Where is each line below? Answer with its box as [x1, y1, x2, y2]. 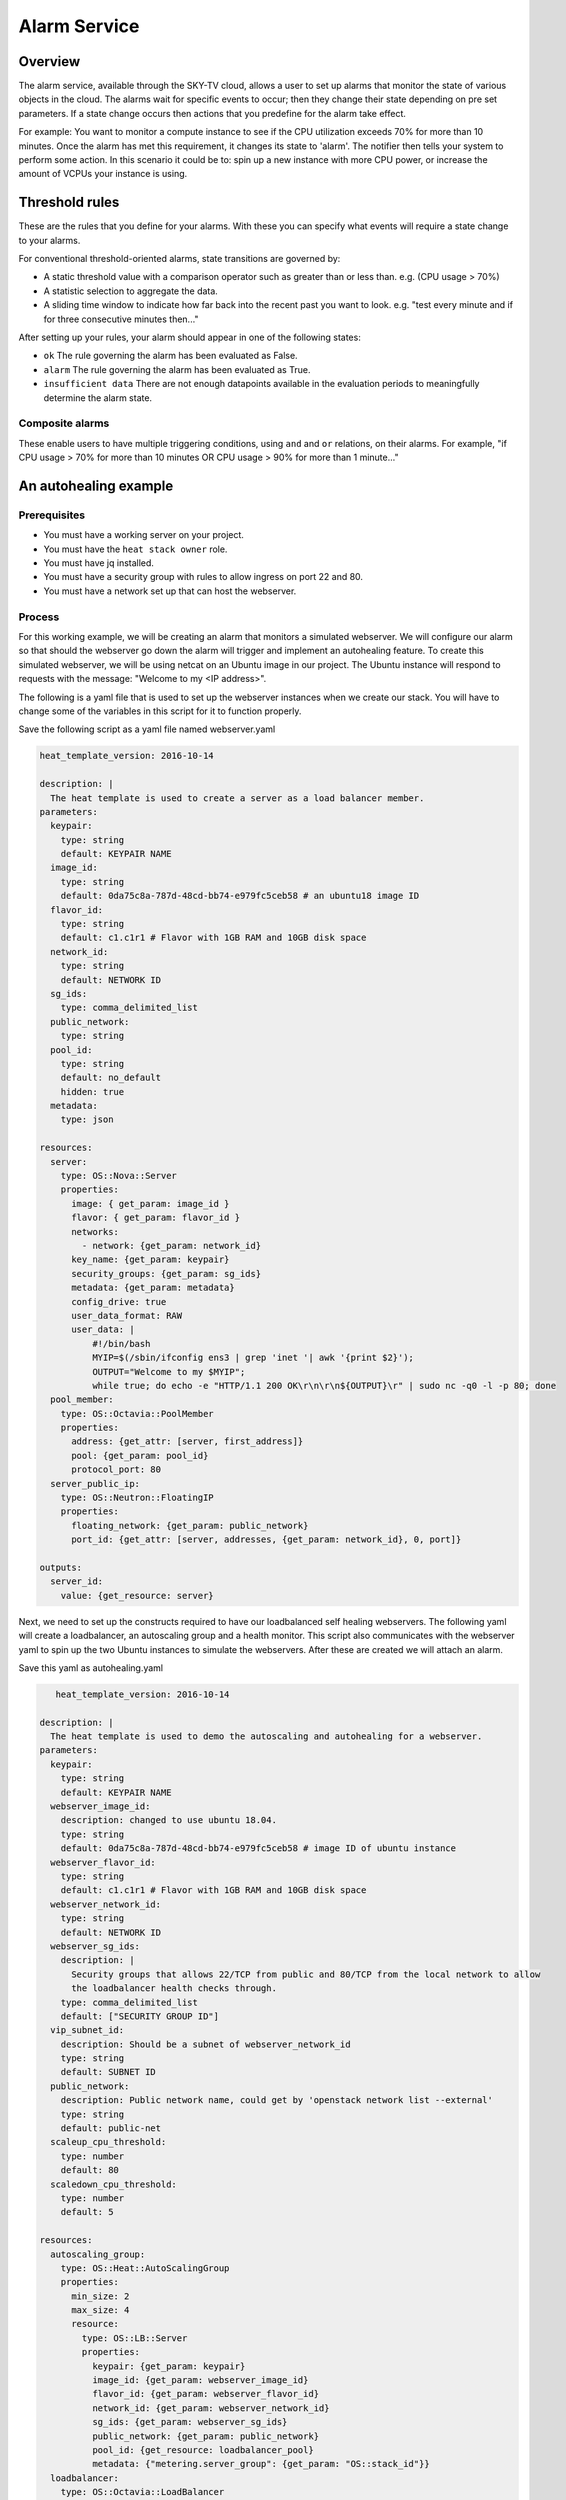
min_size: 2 [71, 2290, 130, 2302]
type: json [60, 1114, 114, 1125]
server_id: [50, 1576, 104, 1587]
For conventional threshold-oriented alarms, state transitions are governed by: [18, 253, 341, 265]
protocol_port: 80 [71, 1464, 162, 1475]
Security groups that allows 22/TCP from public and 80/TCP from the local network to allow [71, 1968, 541, 1980]
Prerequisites [18, 508, 85, 522]
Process [18, 610, 60, 624]
